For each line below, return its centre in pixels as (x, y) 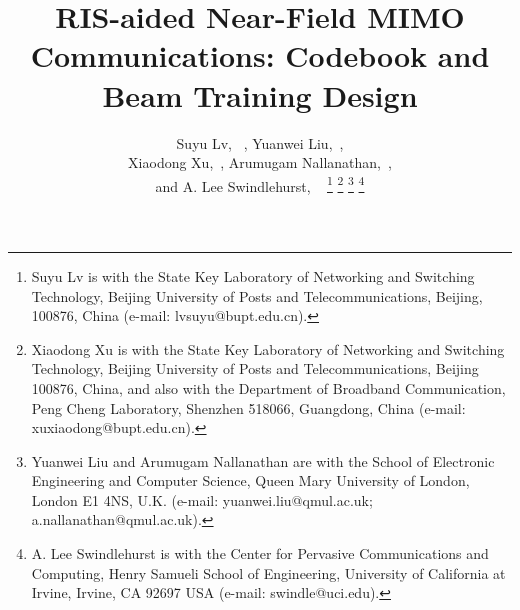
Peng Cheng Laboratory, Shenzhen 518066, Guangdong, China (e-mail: (248, 407)
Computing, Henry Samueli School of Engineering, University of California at (268, 572)
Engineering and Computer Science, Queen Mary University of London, (250, 480)
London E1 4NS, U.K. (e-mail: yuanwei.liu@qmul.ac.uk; (202, 499)
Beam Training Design (260, 94)
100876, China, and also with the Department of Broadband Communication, (268, 387)
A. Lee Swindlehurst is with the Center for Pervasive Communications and (260, 553)
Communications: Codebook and (260, 55)
